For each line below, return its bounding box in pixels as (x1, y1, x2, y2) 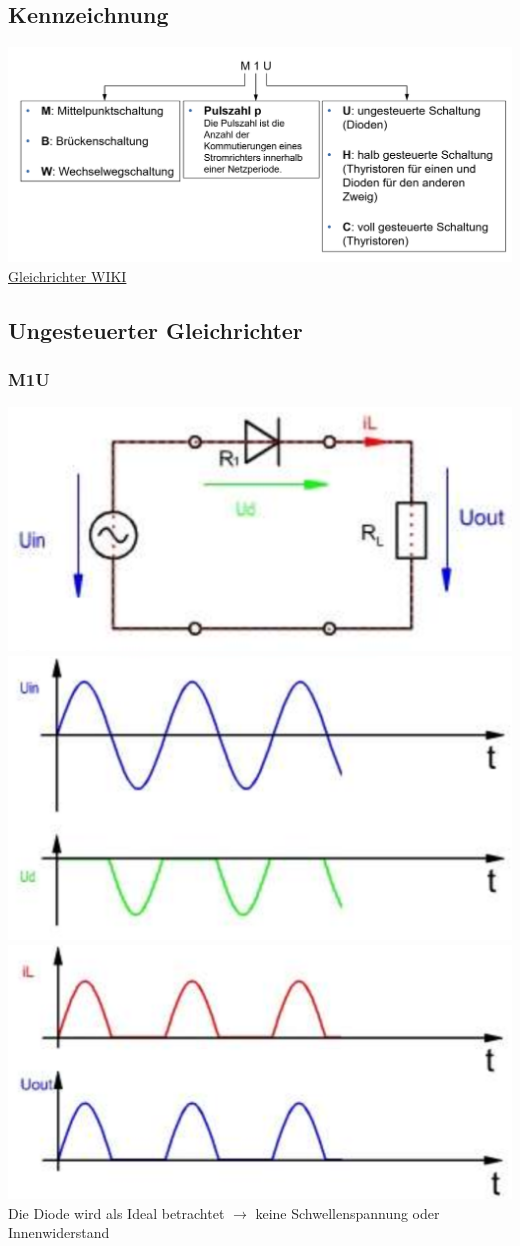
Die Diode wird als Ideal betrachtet (8, 1202, 225, 1223)
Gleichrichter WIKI (8, 265, 127, 286)
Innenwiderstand (8, 1222, 110, 1243)
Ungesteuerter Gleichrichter (8, 314, 303, 345)
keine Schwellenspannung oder (255, 1202, 440, 1223)
